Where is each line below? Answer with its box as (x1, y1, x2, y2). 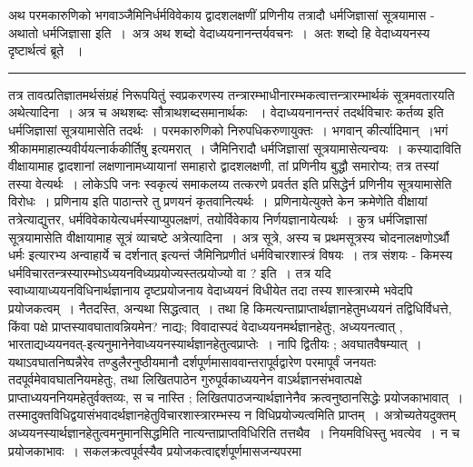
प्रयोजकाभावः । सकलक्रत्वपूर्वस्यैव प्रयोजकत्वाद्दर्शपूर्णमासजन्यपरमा (8, 441, 301, 460)
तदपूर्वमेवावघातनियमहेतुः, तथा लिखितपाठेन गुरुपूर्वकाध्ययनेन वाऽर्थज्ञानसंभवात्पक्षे (8, 370, 362, 389)
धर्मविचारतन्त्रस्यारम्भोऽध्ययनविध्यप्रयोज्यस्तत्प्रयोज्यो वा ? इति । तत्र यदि (8, 263, 331, 282)
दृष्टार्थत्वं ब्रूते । (8, 41, 84, 60)
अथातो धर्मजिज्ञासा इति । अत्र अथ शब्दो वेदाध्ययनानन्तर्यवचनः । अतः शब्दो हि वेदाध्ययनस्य (8, 23, 430, 42)
